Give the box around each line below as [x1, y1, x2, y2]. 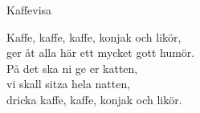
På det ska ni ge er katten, [6, 59, 138, 76]
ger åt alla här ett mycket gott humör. [6, 44, 195, 61]
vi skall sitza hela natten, [6, 75, 131, 92]
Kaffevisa [6, 2, 52, 18]
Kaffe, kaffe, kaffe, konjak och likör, [6, 28, 182, 45]
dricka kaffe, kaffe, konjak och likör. [6, 91, 182, 107]
